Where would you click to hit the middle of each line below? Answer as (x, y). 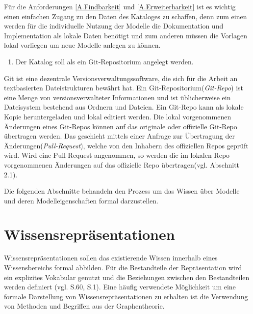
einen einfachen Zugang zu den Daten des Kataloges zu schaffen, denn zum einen (126, 16)
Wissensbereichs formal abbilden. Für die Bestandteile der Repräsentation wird (123, 267)
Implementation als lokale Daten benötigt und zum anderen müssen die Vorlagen (126, 35)
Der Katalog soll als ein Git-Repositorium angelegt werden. (104, 61)
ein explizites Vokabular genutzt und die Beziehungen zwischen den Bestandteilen (127, 277)
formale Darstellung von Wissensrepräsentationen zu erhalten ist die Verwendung (126, 296)
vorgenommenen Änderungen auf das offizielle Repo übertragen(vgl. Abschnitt (122, 164)
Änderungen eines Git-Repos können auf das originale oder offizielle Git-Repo (121, 126)
